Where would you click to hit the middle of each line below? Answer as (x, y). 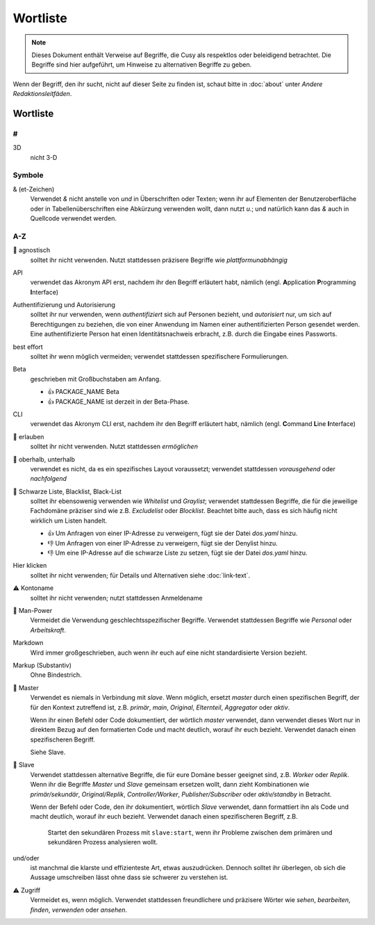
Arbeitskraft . (48, 630)
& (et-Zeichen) (34, 189)
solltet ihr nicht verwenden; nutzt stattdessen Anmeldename (116, 598)
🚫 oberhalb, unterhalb (44, 459)
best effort (28, 347)
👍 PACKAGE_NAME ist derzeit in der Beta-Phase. (119, 401)
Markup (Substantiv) (42, 665)
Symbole (28, 175)
